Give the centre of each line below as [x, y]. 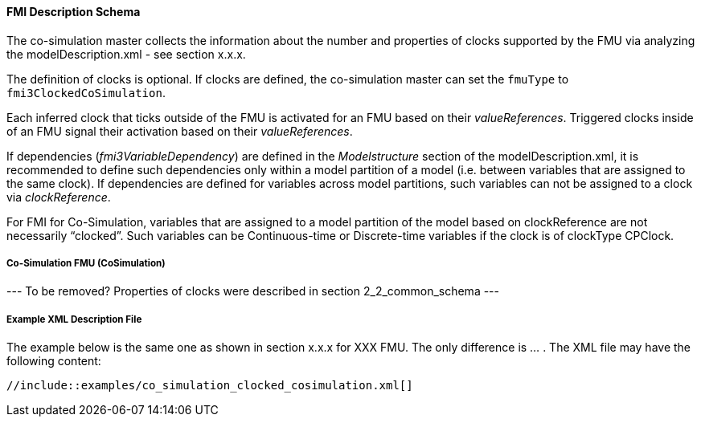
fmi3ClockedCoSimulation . [86, 92]
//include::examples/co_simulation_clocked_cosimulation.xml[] [210, 386]
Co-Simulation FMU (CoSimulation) [86, 263]
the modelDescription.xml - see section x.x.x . [126, 54]
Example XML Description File [74, 319]
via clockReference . [59, 197]
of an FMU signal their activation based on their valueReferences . [180, 131]
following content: [54, 361]
